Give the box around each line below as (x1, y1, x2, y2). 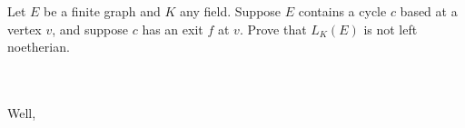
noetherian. (7, 37, 70, 56)
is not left (363, 19, 418, 38)
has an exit (142, 19, 203, 38)
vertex (7, 19, 42, 38)
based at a (400, 2, 458, 20)
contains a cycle (298, 2, 387, 20)
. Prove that (239, 19, 307, 38)
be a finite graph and (44, 2, 161, 20)
